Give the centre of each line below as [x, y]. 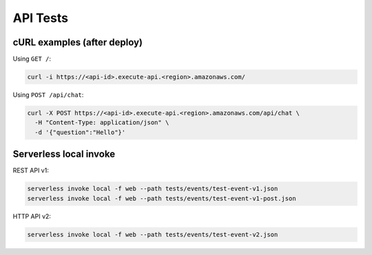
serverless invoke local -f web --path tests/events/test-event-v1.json [153, 189]
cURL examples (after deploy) [78, 42]
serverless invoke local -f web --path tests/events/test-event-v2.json [153, 234]
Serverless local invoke [64, 154]
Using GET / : [32, 59]
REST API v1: [31, 170]
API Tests [41, 18]
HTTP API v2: [32, 216]
